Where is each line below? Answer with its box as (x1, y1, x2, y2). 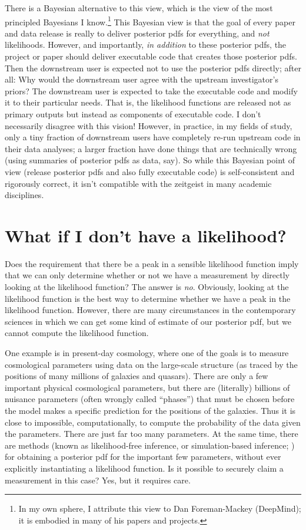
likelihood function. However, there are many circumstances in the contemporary (5, 304, 296, 316)
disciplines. (5, 189, 44, 201)
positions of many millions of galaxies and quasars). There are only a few (5, 370, 268, 382)
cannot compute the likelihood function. (5, 327, 149, 339)
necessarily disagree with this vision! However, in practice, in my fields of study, (5, 119, 292, 131)
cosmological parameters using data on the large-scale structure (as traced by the (5, 358, 298, 370)
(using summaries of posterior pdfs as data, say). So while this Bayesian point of (5, 154, 295, 166)
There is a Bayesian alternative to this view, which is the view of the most (5, 2, 273, 14)
